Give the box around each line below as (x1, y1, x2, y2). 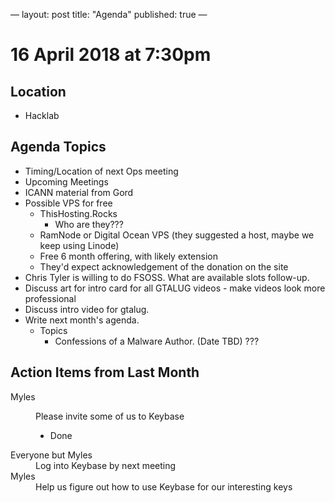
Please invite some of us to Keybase (35, 410, 185, 422)
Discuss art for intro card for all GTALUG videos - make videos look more (24, 282, 326, 294)
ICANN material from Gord (24, 186, 134, 198)
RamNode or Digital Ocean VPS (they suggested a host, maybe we (39, 229, 315, 241)
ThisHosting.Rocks (39, 207, 118, 219)
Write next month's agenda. (24, 314, 140, 326)
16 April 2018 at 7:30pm (10, 44, 212, 66)
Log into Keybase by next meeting (35, 459, 177, 471)
